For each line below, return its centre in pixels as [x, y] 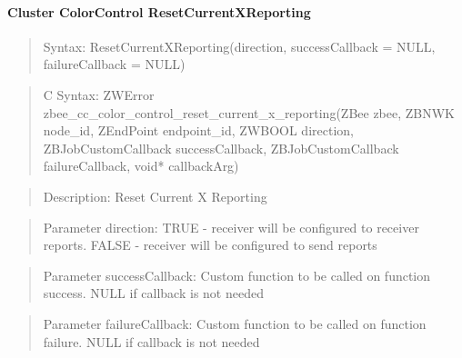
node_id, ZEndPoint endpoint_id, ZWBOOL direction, [198, 130]
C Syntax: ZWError [99, 94]
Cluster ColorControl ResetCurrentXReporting [159, 11]
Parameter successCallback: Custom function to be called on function [237, 275]
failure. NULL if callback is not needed [151, 341]
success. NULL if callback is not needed [153, 293]
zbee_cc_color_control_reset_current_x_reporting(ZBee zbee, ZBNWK [249, 112]
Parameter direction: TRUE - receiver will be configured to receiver [231, 227]
